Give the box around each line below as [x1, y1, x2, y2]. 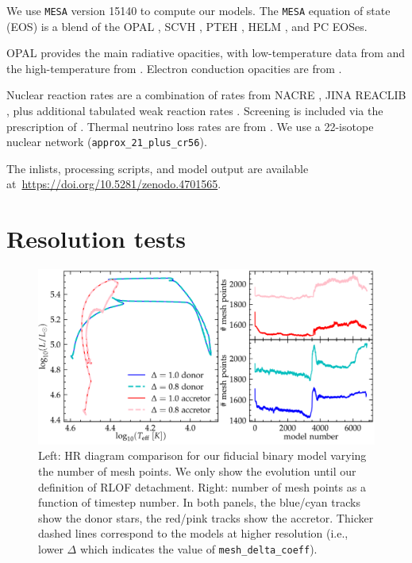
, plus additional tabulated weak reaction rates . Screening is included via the [6, 102, 383, 119]
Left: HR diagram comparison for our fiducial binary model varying [38, 447, 367, 464]
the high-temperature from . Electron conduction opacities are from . [6, 60, 342, 76]
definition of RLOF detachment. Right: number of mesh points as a [38, 478, 366, 495]
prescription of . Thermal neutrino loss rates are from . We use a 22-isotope [6, 118, 374, 134]
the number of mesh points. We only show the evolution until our [38, 463, 356, 480]
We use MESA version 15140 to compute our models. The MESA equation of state [6, 2, 391, 18]
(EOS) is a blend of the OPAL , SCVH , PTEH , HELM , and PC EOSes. [6, 17, 368, 34]
